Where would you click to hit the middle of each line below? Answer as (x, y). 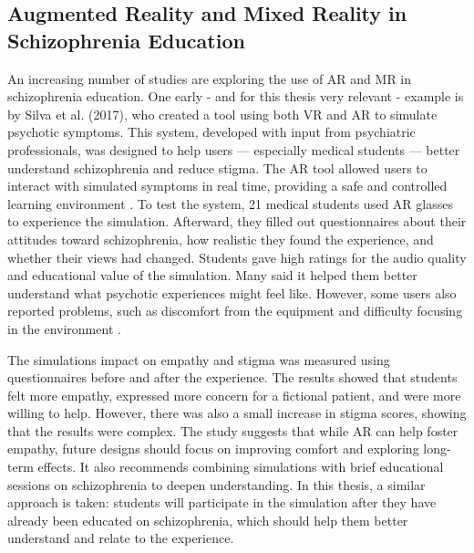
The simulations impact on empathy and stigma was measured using (199, 359)
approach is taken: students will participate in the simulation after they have (222, 502)
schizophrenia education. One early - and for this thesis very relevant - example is (236, 96)
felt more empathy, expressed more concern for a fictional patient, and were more (234, 395)
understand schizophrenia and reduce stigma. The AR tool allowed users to (217, 167)
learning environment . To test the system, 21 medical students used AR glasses (230, 203)
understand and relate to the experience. (121, 538)
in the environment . (64, 328)
